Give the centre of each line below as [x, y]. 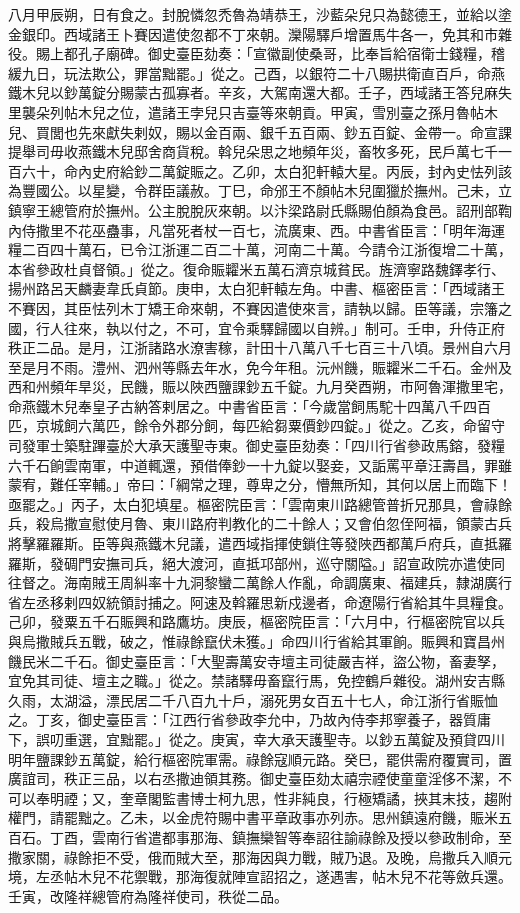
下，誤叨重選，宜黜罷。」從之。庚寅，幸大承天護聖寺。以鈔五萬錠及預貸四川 [256, 738]
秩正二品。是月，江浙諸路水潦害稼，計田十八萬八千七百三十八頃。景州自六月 [260, 347]
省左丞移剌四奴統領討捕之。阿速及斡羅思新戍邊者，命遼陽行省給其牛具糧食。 [260, 601]
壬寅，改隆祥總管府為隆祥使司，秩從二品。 [148, 895]
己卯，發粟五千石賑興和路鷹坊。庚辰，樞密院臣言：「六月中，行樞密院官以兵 [256, 621]
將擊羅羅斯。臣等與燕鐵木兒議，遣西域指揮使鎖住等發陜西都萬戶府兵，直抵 [253, 543]
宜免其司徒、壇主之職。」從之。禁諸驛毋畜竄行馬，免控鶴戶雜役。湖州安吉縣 [256, 680]
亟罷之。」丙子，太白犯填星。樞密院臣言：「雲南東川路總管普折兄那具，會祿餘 [260, 503]
